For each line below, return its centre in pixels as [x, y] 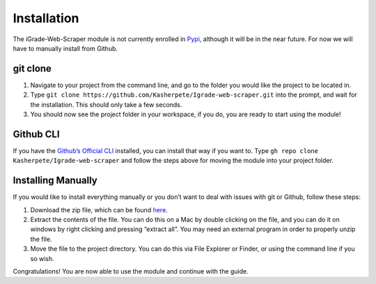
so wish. [42, 258]
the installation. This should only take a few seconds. [106, 104]
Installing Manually [55, 181]
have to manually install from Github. [65, 48]
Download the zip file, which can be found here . [99, 210]
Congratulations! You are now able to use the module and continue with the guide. [131, 271]
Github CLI [36, 134]
